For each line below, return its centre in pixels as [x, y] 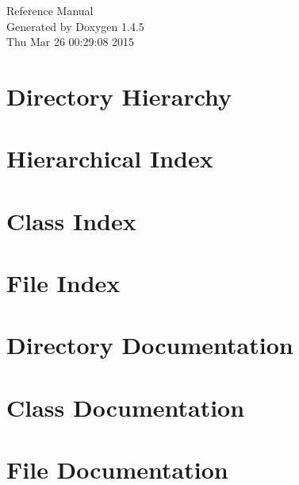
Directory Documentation [150, 345]
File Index [63, 283]
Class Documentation [126, 407]
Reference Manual [50, 10]
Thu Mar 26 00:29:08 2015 [71, 42]
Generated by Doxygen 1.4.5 [75, 26]
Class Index [71, 220]
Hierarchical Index [110, 158]
